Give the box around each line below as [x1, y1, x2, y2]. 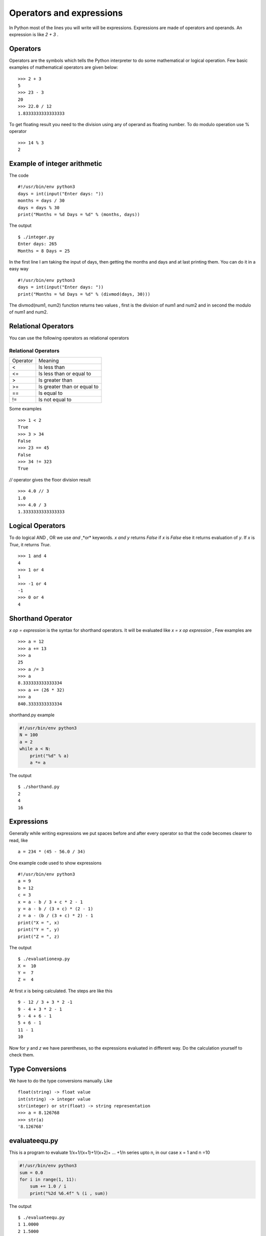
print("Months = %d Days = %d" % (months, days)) [18, 212, 140, 217]
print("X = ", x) [18, 920, 60, 926]
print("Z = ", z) [18, 933, 60, 939]
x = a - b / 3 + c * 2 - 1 [18, 899, 83, 905]
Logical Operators [9, 522, 66, 530]
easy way [9, 266, 29, 272]
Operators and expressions [9, 7, 123, 18]
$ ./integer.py [18, 234, 55, 240]
